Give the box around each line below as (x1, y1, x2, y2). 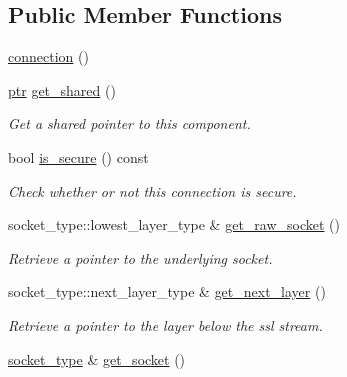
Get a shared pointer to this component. (8, 113, 251, 134)
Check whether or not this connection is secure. (8, 180, 297, 201)
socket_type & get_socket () (8, 348, 186, 369)
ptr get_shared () (8, 79, 116, 100)
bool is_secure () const (8, 146, 149, 167)
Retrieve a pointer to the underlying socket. (8, 247, 273, 268)
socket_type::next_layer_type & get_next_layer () (8, 281, 326, 302)
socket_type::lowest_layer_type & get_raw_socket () (8, 214, 340, 235)
